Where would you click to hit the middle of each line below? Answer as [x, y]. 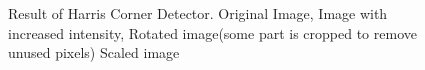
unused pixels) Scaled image [94, 52]
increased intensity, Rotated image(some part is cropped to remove [212, 32]
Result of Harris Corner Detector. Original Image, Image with [198, 13]
